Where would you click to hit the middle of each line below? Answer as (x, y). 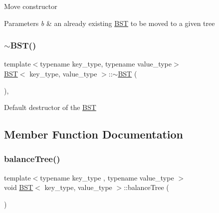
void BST (19, 187)
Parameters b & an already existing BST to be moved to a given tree (109, 23)
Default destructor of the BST (50, 107)
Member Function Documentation (94, 134)
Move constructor (31, 6)
